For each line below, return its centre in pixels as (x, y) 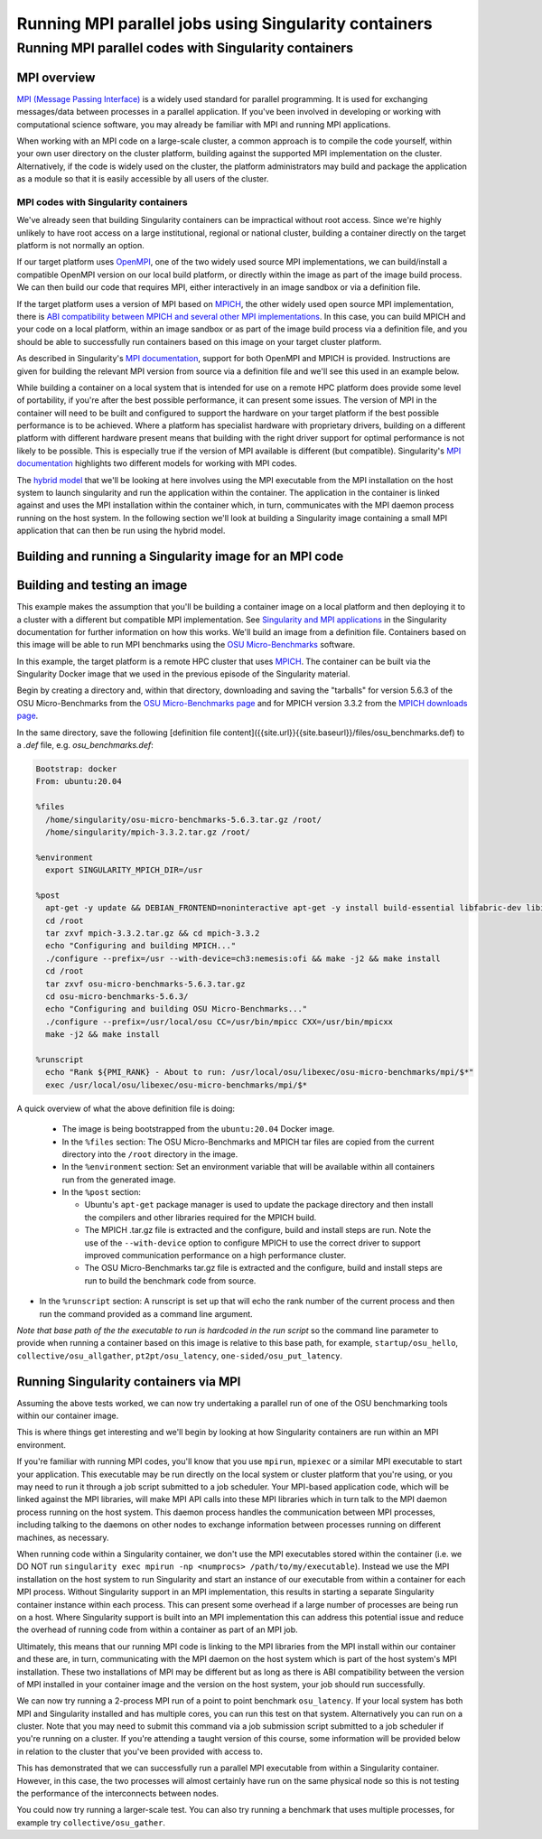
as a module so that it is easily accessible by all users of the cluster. (143, 179)
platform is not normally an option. (80, 245)
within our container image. (68, 1416)
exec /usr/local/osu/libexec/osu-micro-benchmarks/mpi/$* (177, 1085)
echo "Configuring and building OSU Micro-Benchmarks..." (177, 1009)
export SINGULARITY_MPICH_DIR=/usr (124, 870)
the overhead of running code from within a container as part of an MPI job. (157, 1629)
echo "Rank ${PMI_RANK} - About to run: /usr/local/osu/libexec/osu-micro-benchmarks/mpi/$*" (260, 1072)
